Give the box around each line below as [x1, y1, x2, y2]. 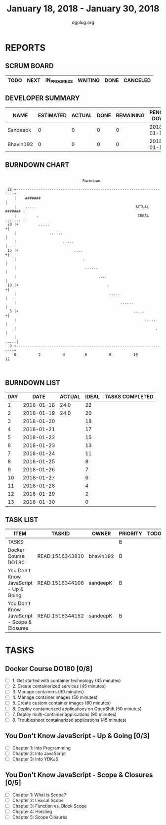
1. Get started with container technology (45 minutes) [12, 677, 121, 683]
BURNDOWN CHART [5, 161, 70, 169]
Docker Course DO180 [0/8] [5, 664, 93, 673]
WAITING [77, 77, 100, 84]
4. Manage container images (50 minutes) [12, 694, 98, 700]
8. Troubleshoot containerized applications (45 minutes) [12, 717, 127, 723]
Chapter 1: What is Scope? [12, 792, 66, 798]
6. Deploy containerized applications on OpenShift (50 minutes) [12, 706, 142, 712]
